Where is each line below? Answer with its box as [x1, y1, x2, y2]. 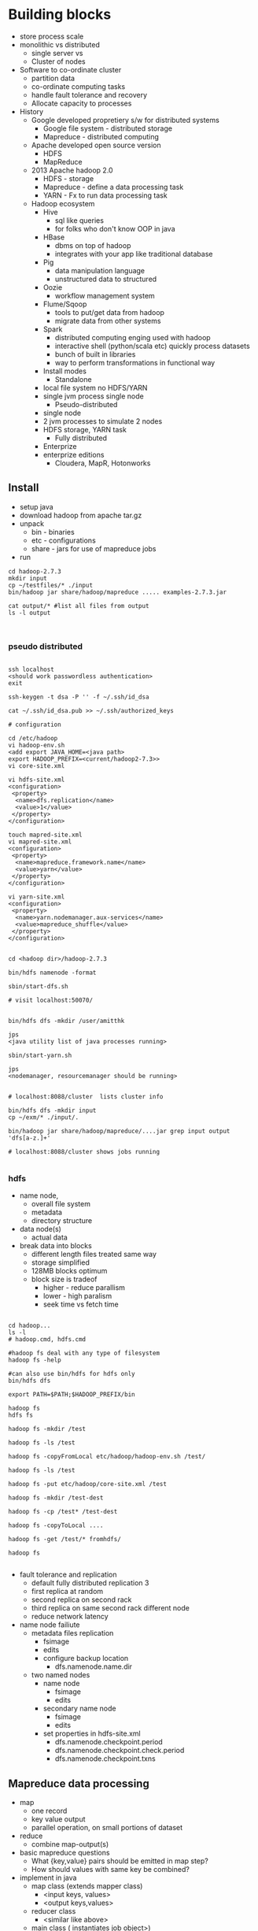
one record [31, 1806, 68, 1816]
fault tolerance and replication [19, 1570, 117, 1580]
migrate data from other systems [54, 316, 161, 325]
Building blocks [8, 6, 112, 24]
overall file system [31, 1199, 90, 1209]
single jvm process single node [42, 391, 144, 401]
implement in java [19, 1873, 77, 1883]
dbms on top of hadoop [54, 240, 131, 250]
